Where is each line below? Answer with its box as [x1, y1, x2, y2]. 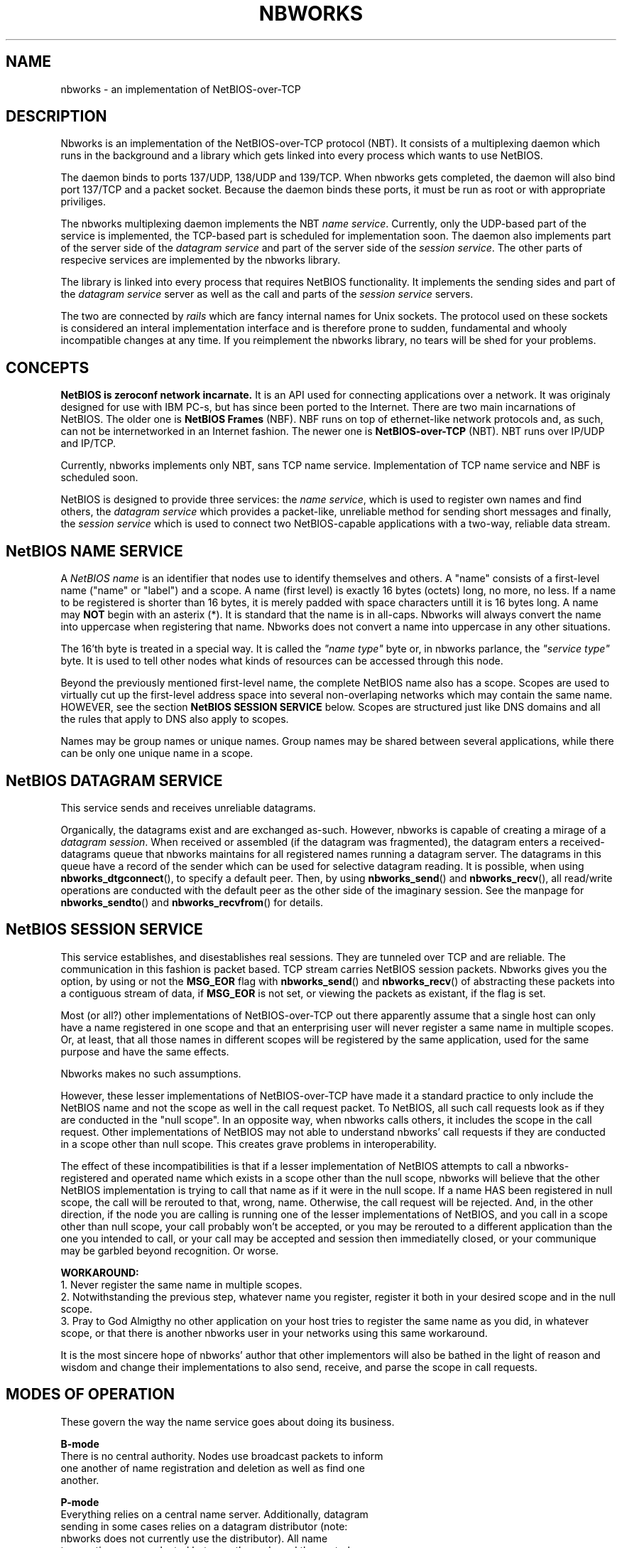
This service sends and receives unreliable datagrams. [60, 801, 316, 814]
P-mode [60, 1495, 99, 1508]
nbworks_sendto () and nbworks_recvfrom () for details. [60, 896, 324, 908]
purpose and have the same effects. [60, 1045, 229, 1058]
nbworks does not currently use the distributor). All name [60, 1532, 328, 1544]
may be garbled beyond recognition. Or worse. [60, 1244, 279, 1257]
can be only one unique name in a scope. [60, 747, 253, 760]
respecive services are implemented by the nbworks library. [60, 254, 341, 267]
